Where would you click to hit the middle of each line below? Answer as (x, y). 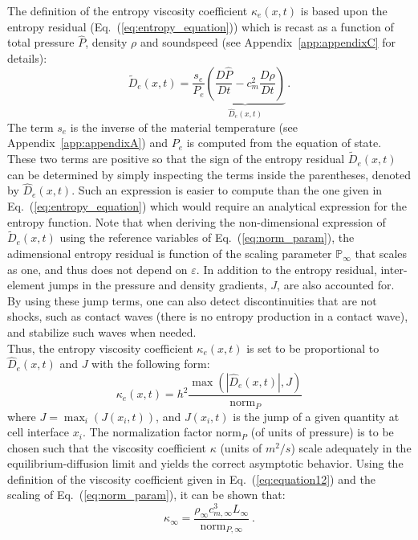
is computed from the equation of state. (284, 143)
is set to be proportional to (313, 348)
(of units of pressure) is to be (322, 432)
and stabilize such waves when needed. (102, 332)
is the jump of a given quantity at (316, 416)
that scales (381, 254)
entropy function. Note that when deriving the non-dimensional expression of (197, 221)
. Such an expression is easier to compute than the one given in (227, 190)
